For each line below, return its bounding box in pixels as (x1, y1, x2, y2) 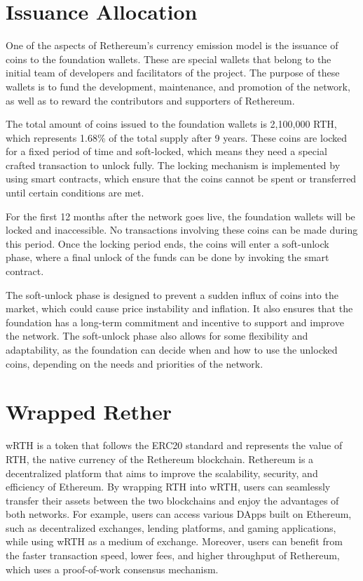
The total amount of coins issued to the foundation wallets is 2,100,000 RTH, (6, 116, 337, 131)
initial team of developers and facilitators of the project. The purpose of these (6, 65, 340, 80)
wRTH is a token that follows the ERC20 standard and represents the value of (6, 438, 343, 453)
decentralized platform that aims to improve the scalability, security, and (6, 465, 318, 480)
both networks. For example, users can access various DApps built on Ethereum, (6, 507, 352, 521)
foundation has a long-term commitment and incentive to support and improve (6, 314, 344, 329)
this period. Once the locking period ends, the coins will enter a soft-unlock (6, 236, 329, 251)
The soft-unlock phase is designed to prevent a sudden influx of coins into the (6, 287, 338, 302)
